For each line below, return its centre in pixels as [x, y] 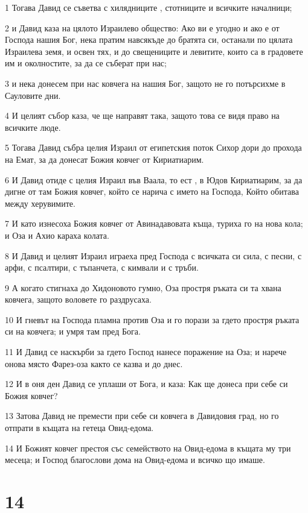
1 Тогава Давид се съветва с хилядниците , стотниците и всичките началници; [149, 7]
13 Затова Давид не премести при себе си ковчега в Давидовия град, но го [142, 416]
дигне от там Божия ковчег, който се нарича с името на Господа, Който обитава [152, 191]
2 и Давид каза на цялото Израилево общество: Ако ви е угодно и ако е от [142, 27]
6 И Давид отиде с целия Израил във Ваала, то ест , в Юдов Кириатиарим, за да [154, 179]
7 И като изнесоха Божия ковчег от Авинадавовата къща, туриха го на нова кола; [154, 223]
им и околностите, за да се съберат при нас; [86, 63]
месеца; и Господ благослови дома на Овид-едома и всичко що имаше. [135, 460]
